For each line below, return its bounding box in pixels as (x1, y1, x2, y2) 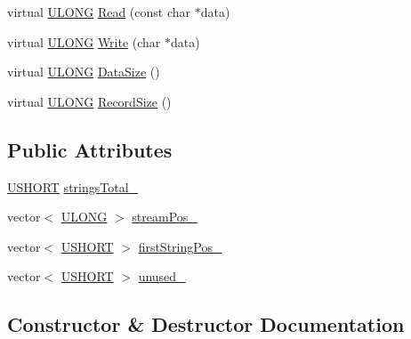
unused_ (138, 267, 186, 286)
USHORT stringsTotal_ (7, 177, 139, 196)
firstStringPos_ (138, 237, 222, 255)
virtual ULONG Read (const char (7, 3, 191, 20)
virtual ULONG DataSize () (7, 62, 160, 81)
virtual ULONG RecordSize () (7, 92, 172, 110)
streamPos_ (132, 207, 197, 226)
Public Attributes (7, 135, 173, 163)
